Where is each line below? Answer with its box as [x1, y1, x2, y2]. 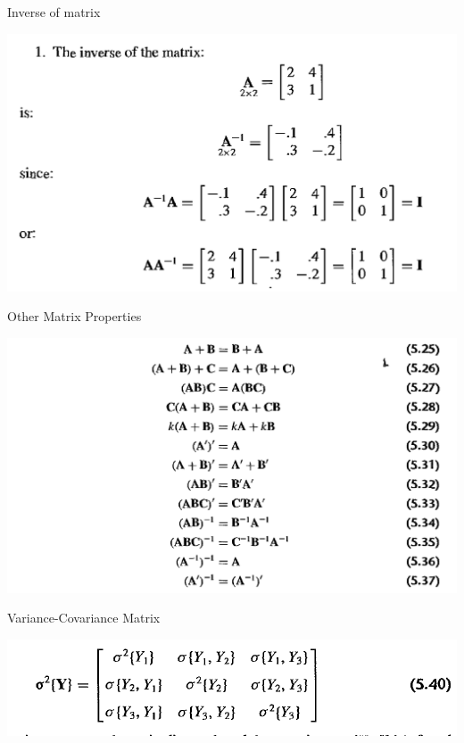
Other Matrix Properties [7, 307, 142, 326]
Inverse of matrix [7, 3, 101, 21]
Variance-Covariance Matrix [7, 608, 161, 627]
